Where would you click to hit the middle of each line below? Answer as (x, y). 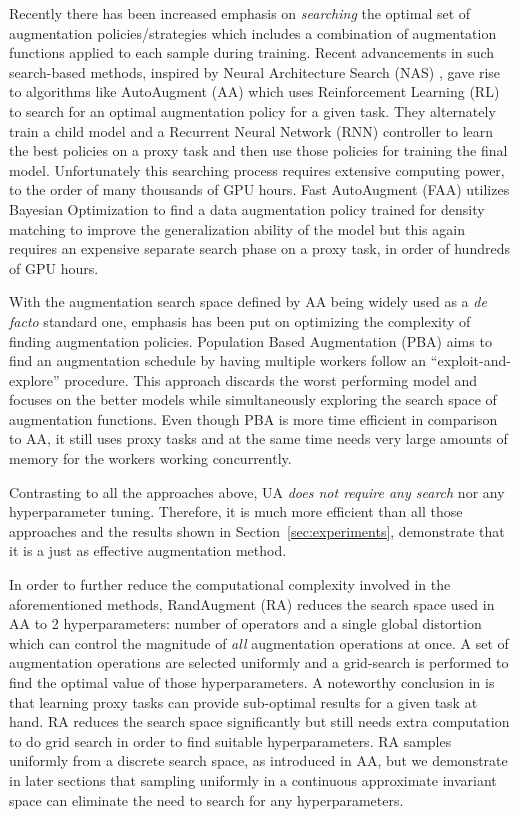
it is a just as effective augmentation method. (148, 550)
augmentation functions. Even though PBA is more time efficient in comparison (253, 418)
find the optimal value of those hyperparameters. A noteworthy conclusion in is (252, 682)
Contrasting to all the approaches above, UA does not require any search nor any (257, 491)
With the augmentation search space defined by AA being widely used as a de (248, 301)
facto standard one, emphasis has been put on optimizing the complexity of (240, 320)
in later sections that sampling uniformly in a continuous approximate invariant (253, 779)
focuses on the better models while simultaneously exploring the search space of (253, 399)
